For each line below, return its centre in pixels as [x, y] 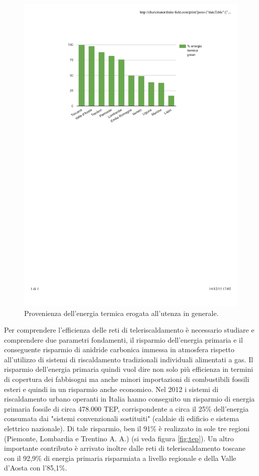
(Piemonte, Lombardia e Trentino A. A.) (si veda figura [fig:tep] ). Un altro [119, 438]
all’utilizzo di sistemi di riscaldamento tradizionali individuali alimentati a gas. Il [129, 359]
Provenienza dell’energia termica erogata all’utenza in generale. [121, 313]
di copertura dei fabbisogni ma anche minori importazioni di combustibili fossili [127, 379]
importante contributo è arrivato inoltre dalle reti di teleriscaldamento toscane [125, 448]
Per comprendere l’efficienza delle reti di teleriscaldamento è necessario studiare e [129, 330]
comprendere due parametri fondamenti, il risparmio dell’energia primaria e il [123, 339]
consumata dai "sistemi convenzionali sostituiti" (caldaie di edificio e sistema [122, 418]
